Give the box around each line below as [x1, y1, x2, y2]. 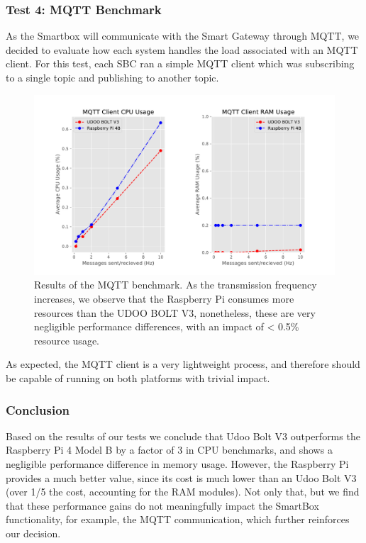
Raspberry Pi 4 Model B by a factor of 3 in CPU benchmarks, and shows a [6, 442, 333, 457]
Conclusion [6, 401, 70, 418]
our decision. [6, 525, 61, 540]
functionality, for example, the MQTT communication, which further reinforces [6, 512, 350, 527]
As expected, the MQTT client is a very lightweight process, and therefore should [6, 357, 360, 371]
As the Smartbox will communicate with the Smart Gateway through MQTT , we [6, 28, 360, 43]
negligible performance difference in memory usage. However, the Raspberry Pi [6, 456, 349, 471]
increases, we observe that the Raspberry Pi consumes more [34, 291, 294, 306]
